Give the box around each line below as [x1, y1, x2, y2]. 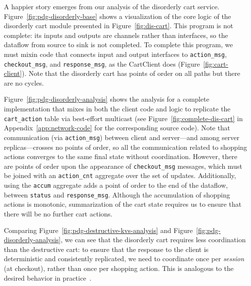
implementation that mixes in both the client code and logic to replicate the [4, 104, 231, 114]
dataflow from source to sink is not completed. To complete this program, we [4, 39, 233, 50]
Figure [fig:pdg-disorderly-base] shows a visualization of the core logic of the [4, 11, 231, 21]
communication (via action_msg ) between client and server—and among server [4, 132, 239, 142]
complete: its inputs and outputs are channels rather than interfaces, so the [4, 30, 228, 40]
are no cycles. [4, 77, 44, 88]
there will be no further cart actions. [4, 208, 113, 218]
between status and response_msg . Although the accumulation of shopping [4, 189, 230, 199]
